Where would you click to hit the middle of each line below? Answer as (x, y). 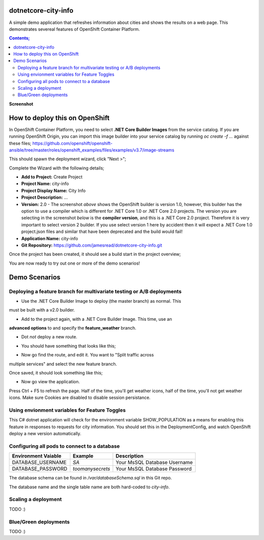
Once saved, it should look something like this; (56, 373)
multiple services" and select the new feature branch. (63, 364)
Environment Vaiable (37, 456)
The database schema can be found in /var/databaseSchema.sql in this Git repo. (90, 478)
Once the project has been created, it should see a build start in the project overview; (95, 254)
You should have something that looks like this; (68, 346)
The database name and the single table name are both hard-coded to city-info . (89, 487)
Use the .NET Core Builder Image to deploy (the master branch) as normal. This (101, 301)
